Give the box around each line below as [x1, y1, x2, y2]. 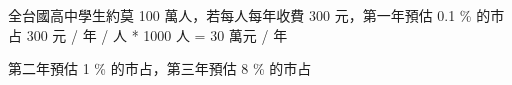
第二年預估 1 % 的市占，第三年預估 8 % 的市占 [8, 58, 312, 79]
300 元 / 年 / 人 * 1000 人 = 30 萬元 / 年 [26, 24, 288, 45]
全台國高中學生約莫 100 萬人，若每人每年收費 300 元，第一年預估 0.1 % [8, 5, 472, 25]
